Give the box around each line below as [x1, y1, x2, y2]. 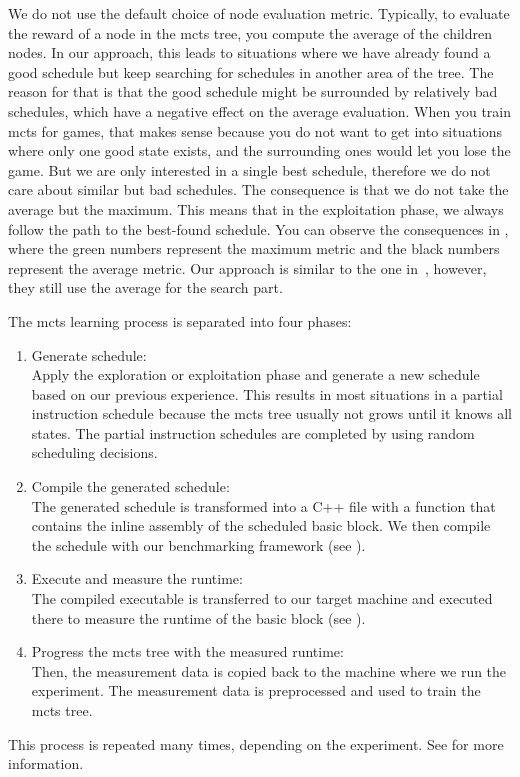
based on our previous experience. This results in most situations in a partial [31, 383, 503, 404]
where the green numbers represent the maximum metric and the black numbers [8, 238, 500, 259]
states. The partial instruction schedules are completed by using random [31, 422, 475, 443]
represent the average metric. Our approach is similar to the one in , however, [8, 257, 487, 278]
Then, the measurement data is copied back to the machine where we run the [31, 660, 507, 681]
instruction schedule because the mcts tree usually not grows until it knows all [31, 403, 512, 424]
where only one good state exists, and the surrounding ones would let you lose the [8, 140, 511, 161]
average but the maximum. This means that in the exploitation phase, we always [8, 198, 504, 219]
